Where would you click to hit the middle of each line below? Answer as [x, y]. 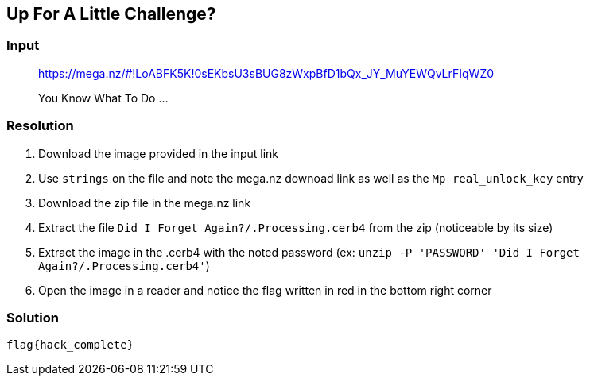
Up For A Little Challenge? [111, 14]
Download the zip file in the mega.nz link [145, 203]
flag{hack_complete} [70, 345]
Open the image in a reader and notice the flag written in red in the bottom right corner [265, 290]
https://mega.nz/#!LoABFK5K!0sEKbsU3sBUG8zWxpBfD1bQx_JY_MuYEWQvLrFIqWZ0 [266, 73]
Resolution [40, 126]
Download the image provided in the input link [158, 153]
